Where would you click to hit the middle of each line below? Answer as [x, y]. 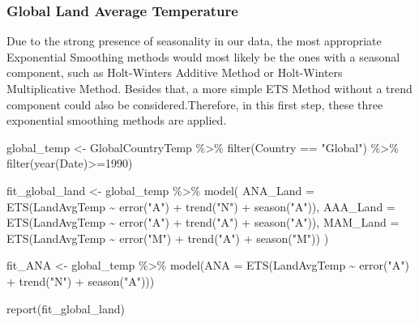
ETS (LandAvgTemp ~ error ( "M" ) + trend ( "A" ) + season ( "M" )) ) [168, 238]
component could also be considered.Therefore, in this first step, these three [195, 104]
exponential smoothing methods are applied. [117, 120]
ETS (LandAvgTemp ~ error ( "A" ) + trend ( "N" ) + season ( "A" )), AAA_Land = [201, 206]
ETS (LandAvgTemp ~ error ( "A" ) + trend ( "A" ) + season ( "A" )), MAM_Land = [203, 222]
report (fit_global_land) [66, 308]
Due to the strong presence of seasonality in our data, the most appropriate [194, 41]
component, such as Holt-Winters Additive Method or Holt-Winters [175, 72]
